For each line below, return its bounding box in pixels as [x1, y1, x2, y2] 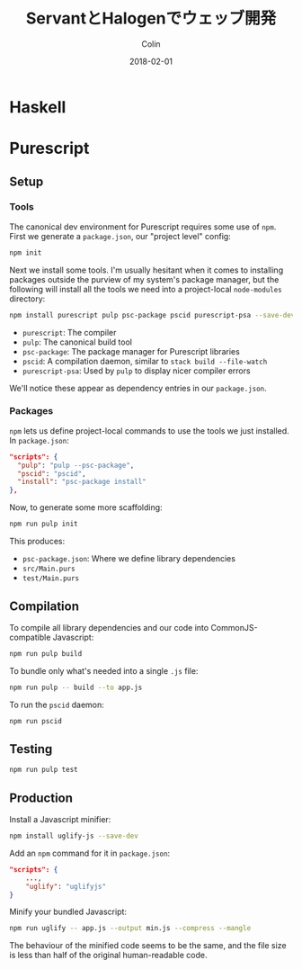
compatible [9, 632, 51, 642]
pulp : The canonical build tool [22, 336, 133, 347]
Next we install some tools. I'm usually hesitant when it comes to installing [9, 265, 284, 275]
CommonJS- [210, 622, 258, 633]
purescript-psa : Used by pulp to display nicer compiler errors [22, 365, 251, 376]
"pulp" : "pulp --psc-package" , [17, 461, 135, 470]
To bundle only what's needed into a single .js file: [9, 665, 199, 676]
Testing [9, 741, 53, 757]
